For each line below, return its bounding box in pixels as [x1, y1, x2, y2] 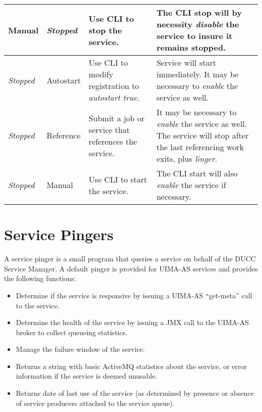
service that [89, 123, 130, 135]
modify [89, 68, 113, 80]
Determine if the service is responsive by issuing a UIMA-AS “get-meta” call [16, 290, 252, 300]
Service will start [156, 57, 216, 68]
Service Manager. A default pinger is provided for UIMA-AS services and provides [4, 263, 258, 273]
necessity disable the [156, 18, 239, 30]
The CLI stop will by [156, 7, 242, 18]
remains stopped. [156, 41, 226, 53]
